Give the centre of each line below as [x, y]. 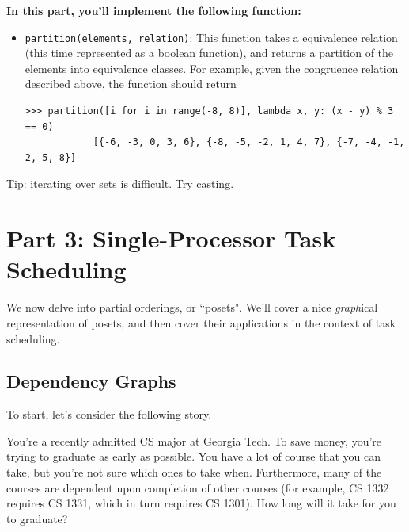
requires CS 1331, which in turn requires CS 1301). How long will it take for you [201, 503]
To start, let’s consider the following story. [109, 414]
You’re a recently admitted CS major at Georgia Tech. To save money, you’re [194, 440]
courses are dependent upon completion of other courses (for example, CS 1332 [198, 487]
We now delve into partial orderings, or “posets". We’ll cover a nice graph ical [192, 307]
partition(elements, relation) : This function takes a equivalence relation [211, 37]
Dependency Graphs [91, 381]
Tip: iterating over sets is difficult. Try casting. [120, 184]
